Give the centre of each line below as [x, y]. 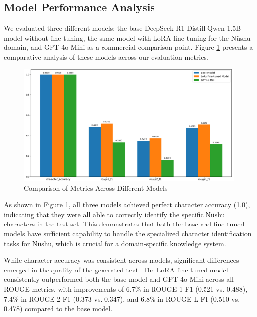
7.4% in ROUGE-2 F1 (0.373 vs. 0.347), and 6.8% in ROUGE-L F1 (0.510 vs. [122, 298]
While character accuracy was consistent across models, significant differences [122, 260]
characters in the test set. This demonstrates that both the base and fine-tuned [124, 224]
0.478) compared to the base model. [58, 308]
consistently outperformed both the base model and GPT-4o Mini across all [119, 279]
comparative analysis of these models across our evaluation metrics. [106, 57]
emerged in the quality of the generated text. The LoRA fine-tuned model [116, 269]
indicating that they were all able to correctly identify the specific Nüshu [115, 214]
